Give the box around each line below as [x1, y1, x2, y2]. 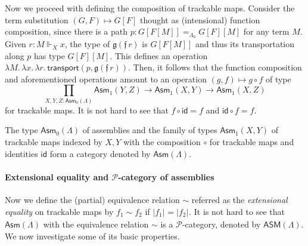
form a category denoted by [49, 147, 151, 159]
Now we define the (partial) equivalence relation [5, 193, 180, 205]
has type [34, 49, 65, 61]
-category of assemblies [118, 170, 214, 183]
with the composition [123, 135, 201, 147]
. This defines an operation [110, 49, 208, 61]
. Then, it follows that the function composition [128, 61, 302, 73]
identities [5, 147, 38, 159]
